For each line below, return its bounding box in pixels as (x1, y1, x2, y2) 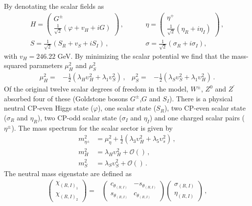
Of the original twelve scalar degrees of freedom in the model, (4, 84, 188, 94)
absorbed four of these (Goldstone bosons (4, 93, 128, 103)
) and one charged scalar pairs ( (149, 112, 245, 122)
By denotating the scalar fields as (4, 1, 104, 11)
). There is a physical (169, 93, 233, 103)
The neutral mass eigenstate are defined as (4, 168, 132, 178)
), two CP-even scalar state (164, 103, 246, 113)
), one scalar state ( (97, 103, 157, 113)
